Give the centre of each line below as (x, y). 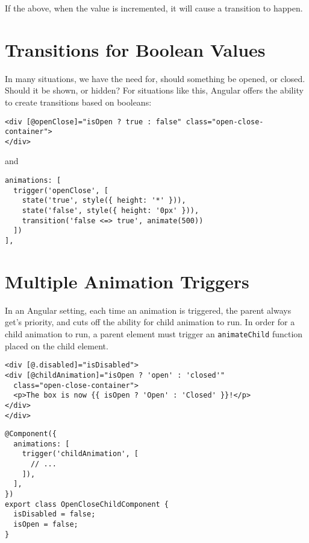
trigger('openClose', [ (61, 190)
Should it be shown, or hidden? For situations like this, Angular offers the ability (154, 90)
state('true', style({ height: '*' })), (104, 201)
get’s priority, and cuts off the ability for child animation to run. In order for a (150, 322)
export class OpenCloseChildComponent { (87, 504)
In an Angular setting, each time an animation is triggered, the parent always (148, 310)
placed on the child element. (57, 345)
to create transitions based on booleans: (78, 102)
